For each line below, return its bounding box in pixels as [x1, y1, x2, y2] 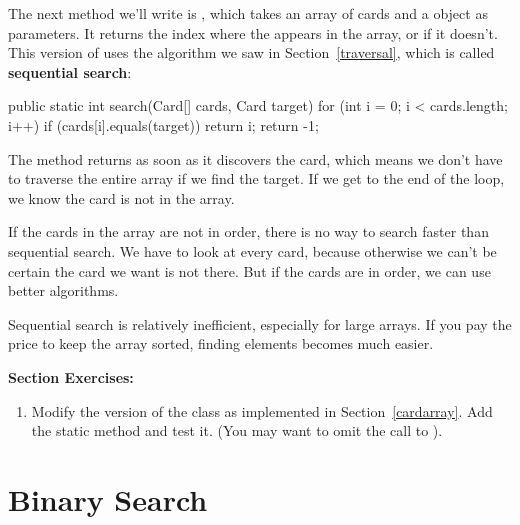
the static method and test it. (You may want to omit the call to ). [31, 420, 443, 441]
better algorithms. [8, 280, 119, 301]
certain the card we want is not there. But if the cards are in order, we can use [8, 260, 491, 281]
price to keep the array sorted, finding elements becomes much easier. [8, 333, 434, 354]
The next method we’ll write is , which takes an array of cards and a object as [8, 3, 488, 23]
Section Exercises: [8, 366, 134, 387]
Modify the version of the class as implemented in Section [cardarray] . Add [31, 400, 493, 421]
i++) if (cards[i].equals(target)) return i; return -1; [8, 114, 319, 135]
